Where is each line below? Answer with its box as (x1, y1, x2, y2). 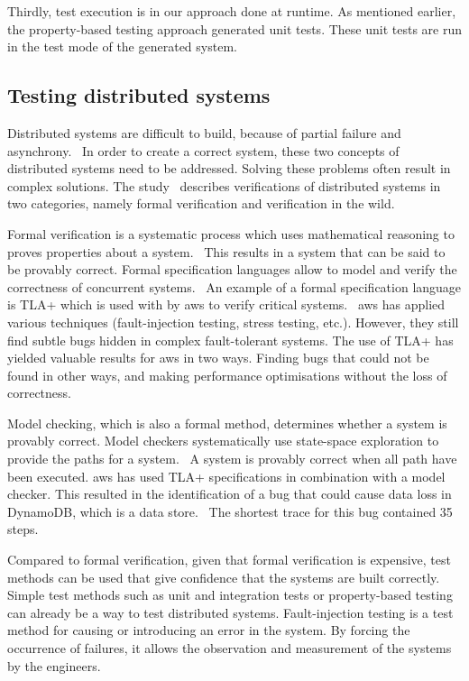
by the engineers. (7, 656, 101, 675)
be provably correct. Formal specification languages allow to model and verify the (7, 260, 457, 279)
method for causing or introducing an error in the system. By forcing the (7, 621, 410, 640)
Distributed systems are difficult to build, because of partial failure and (7, 123, 401, 142)
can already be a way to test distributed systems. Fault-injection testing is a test (7, 603, 454, 621)
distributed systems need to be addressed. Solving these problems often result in (7, 159, 451, 178)
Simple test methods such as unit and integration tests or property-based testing (7, 585, 453, 604)
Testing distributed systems (7, 81, 271, 109)
